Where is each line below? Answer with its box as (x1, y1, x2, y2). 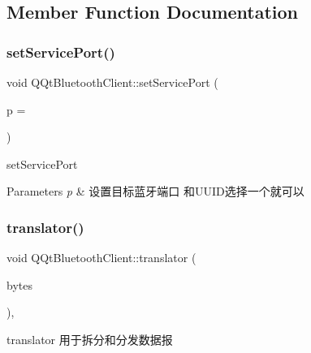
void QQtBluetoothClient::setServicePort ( (6, 74, 218, 90)
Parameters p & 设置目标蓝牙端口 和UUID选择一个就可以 (6, 183, 305, 200)
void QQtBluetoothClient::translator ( (6, 249, 197, 266)
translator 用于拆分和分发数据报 (6, 330, 173, 347)
